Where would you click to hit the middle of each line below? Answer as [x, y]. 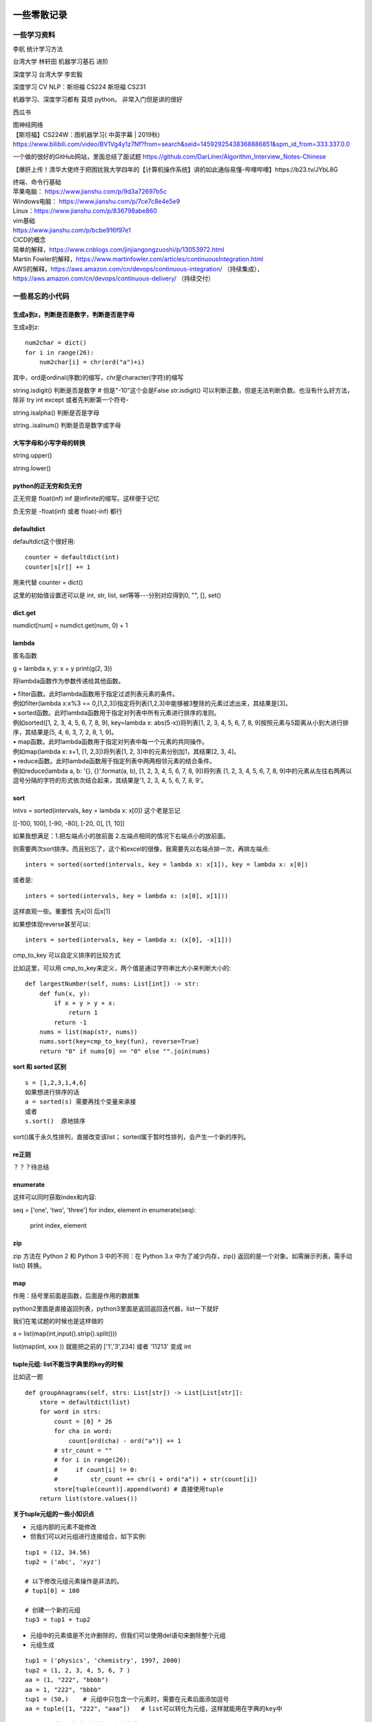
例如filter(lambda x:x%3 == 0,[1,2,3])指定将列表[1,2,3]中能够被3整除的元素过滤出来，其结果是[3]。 [152, 703]
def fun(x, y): [65, 993]
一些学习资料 [34, 35]
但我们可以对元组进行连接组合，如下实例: [89, 1537]
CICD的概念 [29, 240]
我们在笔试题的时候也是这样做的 [58, 1321]
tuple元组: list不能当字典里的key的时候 [68, 1364]
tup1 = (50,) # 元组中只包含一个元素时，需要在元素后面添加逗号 [127, 1699]
